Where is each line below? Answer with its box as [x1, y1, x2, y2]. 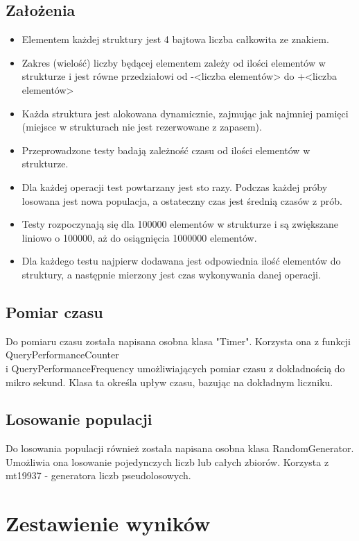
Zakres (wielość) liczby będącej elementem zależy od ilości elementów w [21, 55, 326, 69]
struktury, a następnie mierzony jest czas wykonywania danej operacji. [21, 267, 321, 281]
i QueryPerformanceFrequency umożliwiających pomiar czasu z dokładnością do [6, 360, 345, 375]
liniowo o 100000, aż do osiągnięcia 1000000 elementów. [21, 230, 257, 244]
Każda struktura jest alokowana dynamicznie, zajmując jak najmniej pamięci [21, 106, 349, 120]
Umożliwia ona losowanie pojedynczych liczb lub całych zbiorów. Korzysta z [6, 454, 329, 469]
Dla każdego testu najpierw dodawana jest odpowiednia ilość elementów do [21, 253, 341, 268]
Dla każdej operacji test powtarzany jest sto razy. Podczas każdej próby [21, 179, 328, 194]
